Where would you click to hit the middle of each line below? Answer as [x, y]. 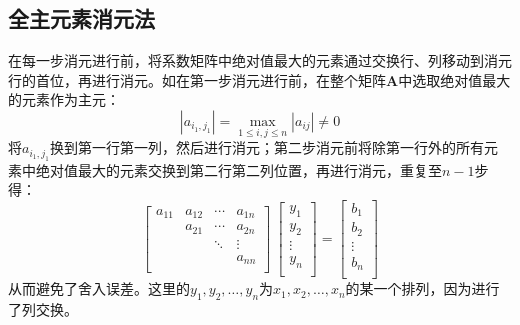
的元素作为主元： [64, 99]
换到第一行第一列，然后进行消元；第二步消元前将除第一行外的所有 [267, 147]
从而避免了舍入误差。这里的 [99, 288]
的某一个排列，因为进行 [422, 288]
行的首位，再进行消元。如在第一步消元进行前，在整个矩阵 [197, 79]
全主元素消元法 [81, 18]
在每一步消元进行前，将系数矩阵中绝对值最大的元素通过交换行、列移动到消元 [260, 60]
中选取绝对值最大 [454, 79]
